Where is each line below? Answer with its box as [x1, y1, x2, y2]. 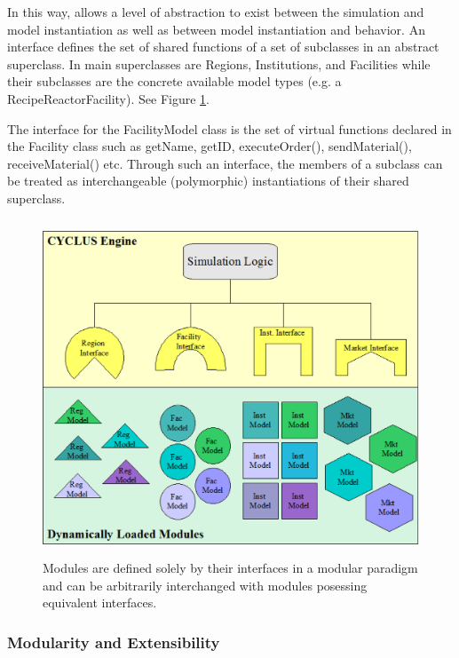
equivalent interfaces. [43, 593, 157, 612]
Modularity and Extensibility [7, 630, 220, 653]
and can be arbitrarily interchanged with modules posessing [43, 575, 368, 594]
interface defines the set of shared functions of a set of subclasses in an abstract [7, 37, 439, 56]
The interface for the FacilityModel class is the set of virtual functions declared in [7, 119, 452, 138]
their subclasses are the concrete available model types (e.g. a [7, 72, 342, 91]
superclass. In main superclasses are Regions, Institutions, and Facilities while [7, 54, 431, 73]
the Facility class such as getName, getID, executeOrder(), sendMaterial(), [7, 137, 412, 155]
